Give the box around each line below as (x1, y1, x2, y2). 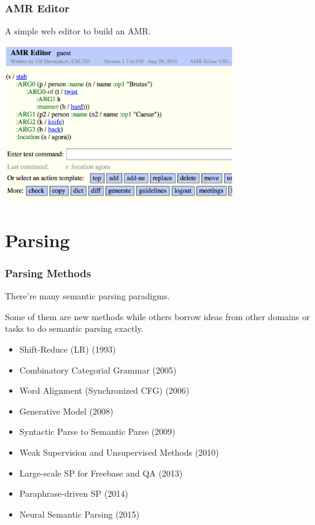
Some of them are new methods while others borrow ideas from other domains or (5, 310, 310, 323)
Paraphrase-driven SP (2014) (19, 487, 128, 500)
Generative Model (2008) (19, 404, 114, 417)
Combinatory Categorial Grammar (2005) (19, 363, 177, 376)
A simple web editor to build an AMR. (5, 25, 151, 37)
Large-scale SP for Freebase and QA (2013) (19, 466, 183, 479)
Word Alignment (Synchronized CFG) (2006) (19, 384, 190, 397)
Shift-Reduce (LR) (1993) (19, 343, 116, 355)
